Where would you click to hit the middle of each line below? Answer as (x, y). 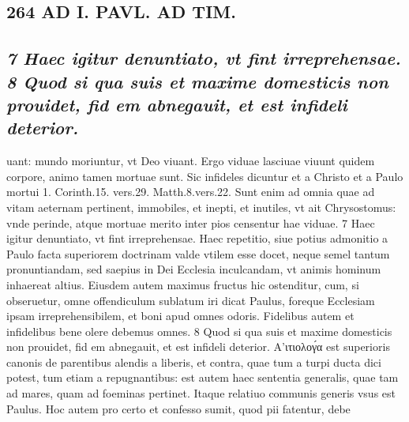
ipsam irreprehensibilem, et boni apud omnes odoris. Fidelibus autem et (180, 316)
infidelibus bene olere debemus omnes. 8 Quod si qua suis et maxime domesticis (199, 331)
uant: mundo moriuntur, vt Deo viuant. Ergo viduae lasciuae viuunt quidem (191, 161)
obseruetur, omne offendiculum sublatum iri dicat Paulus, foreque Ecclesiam (191, 300)
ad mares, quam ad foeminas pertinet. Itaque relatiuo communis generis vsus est (201, 393)
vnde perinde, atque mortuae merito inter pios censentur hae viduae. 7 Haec (191, 222)
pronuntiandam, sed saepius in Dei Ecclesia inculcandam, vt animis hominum (194, 269)
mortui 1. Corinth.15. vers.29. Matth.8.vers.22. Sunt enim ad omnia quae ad (191, 192)
